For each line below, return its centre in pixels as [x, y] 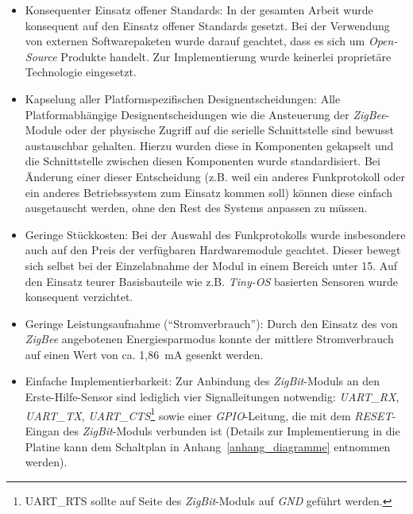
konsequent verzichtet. [79, 297]
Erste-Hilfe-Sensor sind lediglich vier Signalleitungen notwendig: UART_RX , [212, 397]
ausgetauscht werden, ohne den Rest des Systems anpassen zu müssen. [196, 208]
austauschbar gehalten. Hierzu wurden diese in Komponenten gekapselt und [209, 145]
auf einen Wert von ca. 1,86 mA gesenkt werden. [144, 354]
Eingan [42, 430]
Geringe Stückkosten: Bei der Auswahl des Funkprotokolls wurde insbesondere [215, 234]
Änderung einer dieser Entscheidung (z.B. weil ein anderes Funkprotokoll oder [215, 176]
